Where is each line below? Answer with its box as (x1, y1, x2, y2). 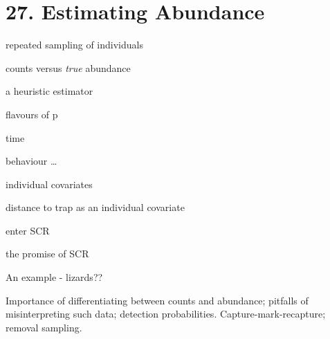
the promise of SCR (6, 246, 89, 261)
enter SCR (6, 223, 50, 237)
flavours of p (6, 107, 58, 121)
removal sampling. (6, 320, 82, 334)
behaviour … (6, 154, 57, 168)
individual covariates (6, 176, 93, 191)
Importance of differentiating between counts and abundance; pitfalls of (6, 293, 309, 307)
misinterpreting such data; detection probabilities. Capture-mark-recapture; (6, 306, 326, 321)
